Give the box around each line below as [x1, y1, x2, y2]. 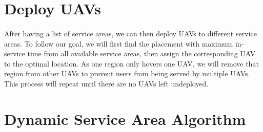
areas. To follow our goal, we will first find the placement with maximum [4, 38, 233, 49]
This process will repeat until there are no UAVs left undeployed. [4, 78, 209, 89]
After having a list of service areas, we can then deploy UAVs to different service [4, 28, 257, 38]
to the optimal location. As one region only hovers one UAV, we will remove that [4, 58, 259, 69]
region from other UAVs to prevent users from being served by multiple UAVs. [4, 68, 250, 79]
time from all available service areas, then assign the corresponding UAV [27, 48, 256, 59]
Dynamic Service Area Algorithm [4, 108, 246, 129]
